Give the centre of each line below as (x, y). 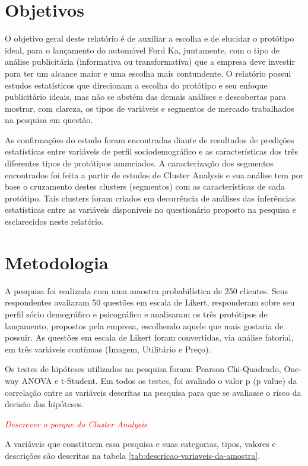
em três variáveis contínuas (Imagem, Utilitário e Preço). (108, 349)
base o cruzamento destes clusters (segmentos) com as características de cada (145, 186)
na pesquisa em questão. (49, 120)
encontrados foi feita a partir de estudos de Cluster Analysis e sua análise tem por (154, 174)
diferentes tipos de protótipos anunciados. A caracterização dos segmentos (139, 163)
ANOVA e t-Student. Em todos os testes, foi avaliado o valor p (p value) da (159, 380)
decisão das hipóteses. (44, 404)
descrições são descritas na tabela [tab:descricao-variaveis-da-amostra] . (133, 455)
